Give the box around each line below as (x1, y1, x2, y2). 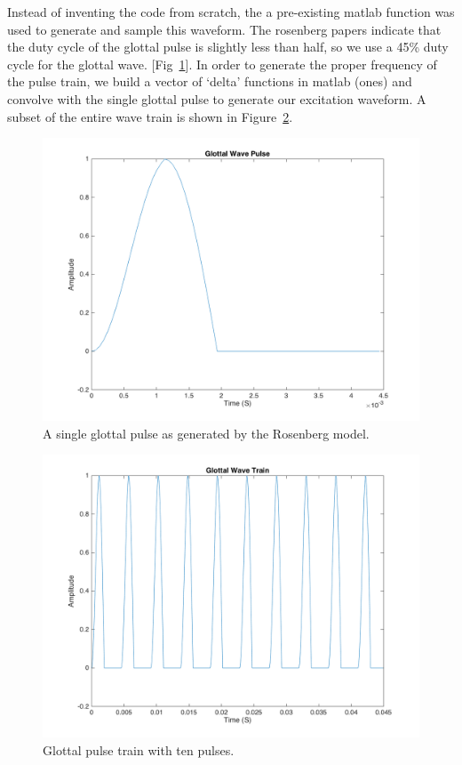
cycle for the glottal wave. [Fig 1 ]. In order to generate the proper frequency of (7, 54, 437, 73)
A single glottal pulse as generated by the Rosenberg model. (43, 423, 370, 442)
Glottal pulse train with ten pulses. (43, 740, 235, 759)
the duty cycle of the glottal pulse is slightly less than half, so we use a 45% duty (7, 37, 449, 56)
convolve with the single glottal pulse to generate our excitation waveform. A (7, 89, 426, 108)
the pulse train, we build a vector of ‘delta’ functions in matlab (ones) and (7, 72, 412, 91)
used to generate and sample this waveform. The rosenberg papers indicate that (7, 20, 442, 38)
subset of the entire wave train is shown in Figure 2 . (7, 107, 293, 125)
